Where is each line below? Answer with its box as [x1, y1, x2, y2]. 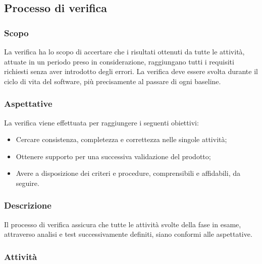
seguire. [16, 177, 39, 188]
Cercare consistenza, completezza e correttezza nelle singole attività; [16, 134, 227, 145]
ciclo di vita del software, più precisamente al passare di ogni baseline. [4, 76, 221, 86]
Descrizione [4, 199, 51, 212]
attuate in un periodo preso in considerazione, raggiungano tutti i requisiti [4, 56, 234, 67]
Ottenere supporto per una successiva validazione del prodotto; [16, 151, 211, 161]
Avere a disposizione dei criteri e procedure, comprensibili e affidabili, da [16, 168, 240, 178]
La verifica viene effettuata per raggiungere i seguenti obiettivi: [4, 117, 199, 127]
